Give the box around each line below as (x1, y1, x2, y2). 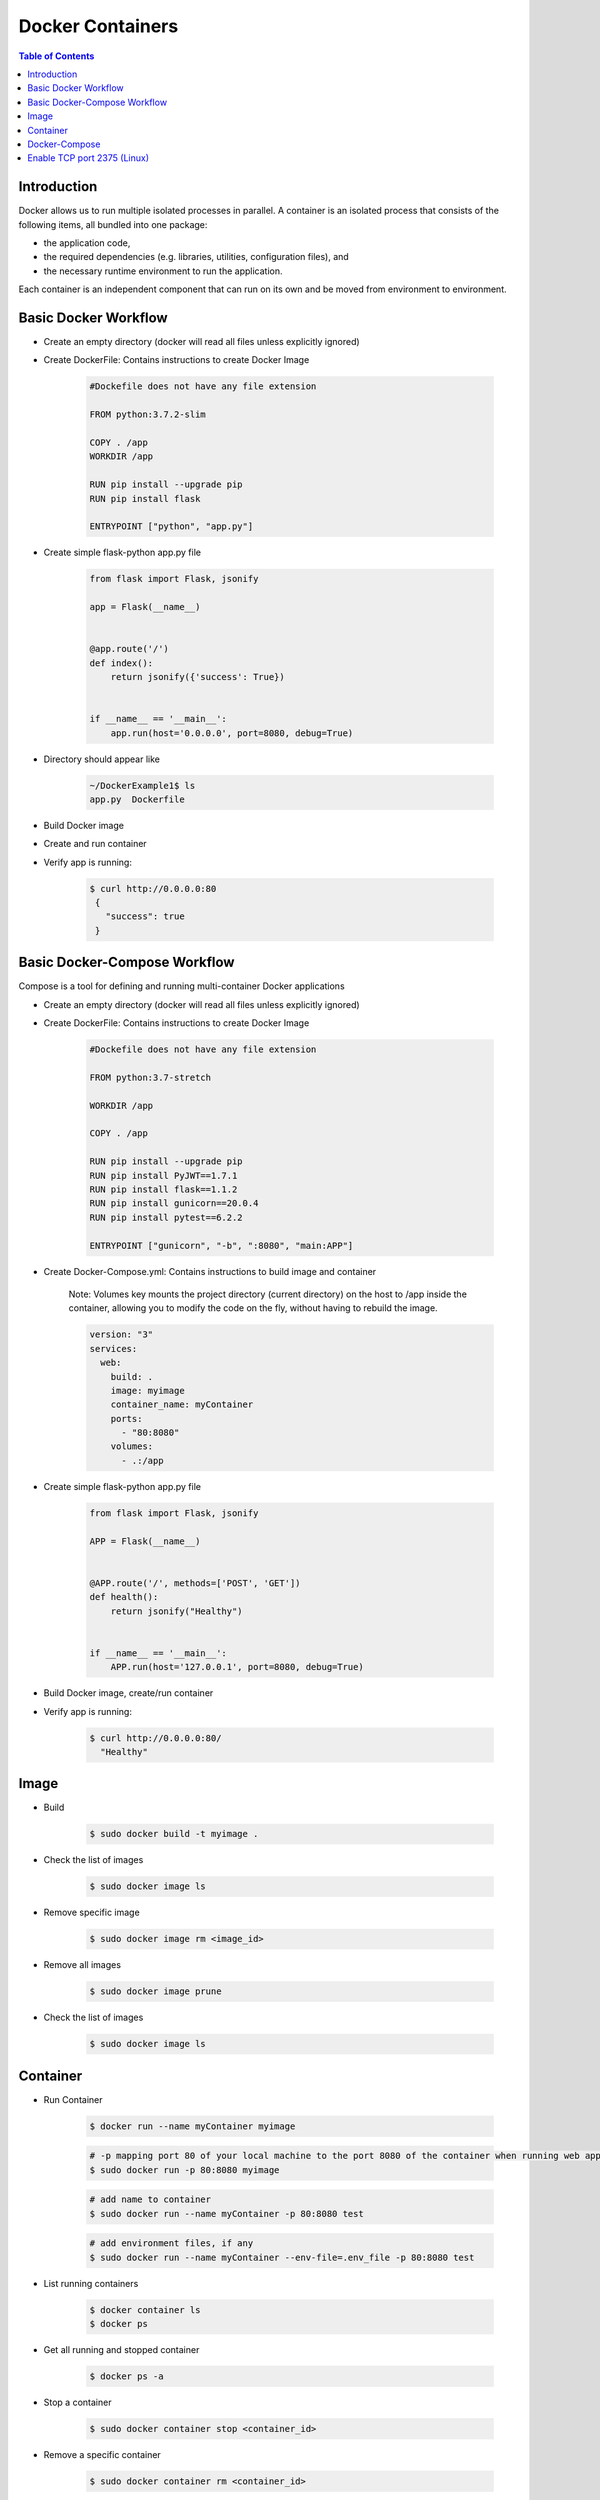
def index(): (89, 657, 154, 669)
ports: (110, 1413, 143, 1424)
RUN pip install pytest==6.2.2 (89, 1211, 244, 1223)
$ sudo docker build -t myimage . (89, 1828, 259, 1840)
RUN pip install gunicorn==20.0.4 (89, 1198, 259, 1209)
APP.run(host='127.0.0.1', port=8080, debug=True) (110, 1661, 364, 1673)
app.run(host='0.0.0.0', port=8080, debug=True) (110, 727, 354, 739)
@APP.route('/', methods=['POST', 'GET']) (89, 1577, 301, 1589)
